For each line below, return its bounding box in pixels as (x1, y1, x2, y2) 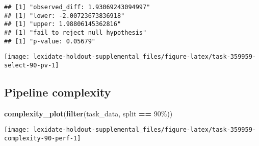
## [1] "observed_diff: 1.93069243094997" (4, 4, 150, 11)
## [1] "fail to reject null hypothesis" (4, 29, 147, 36)
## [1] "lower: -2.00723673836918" (4, 12, 125, 19)
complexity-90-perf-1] (4, 135, 81, 142)
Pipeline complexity (4, 84, 111, 100)
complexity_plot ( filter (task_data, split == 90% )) (4, 108, 173, 118)
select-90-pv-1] (4, 61, 59, 69)
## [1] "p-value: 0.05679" (4, 37, 95, 45)
